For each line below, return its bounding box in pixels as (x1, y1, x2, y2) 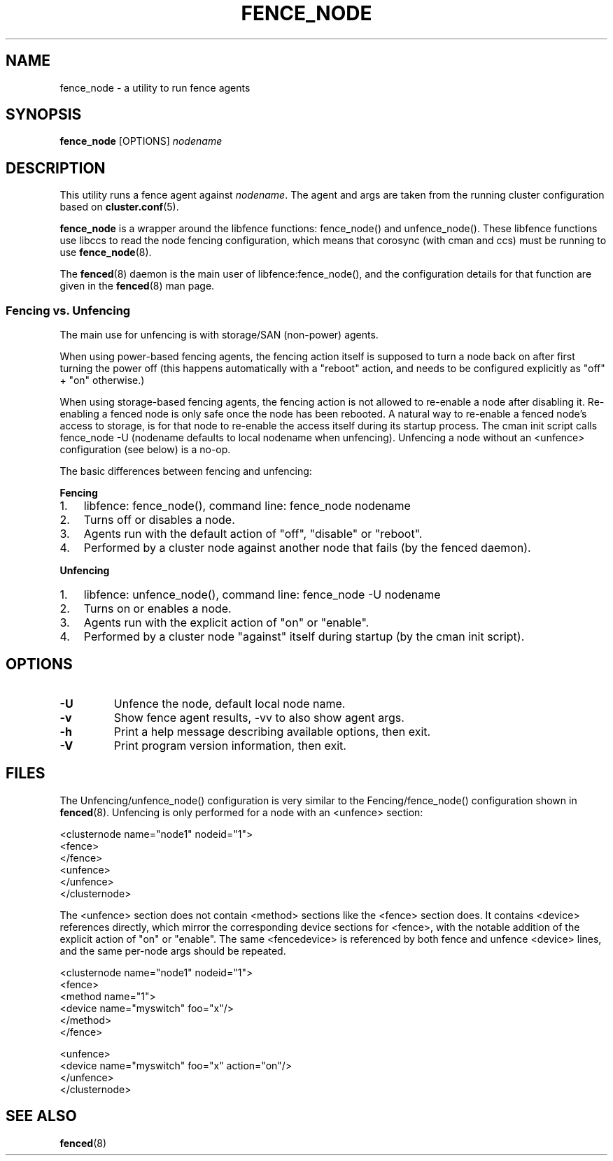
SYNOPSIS (6, 106, 82, 124)
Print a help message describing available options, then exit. (113, 724, 431, 739)
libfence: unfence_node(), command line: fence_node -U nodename (83, 587, 441, 602)
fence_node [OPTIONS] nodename (59, 135, 223, 148)
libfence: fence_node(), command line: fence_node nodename (83, 499, 411, 513)
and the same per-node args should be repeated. (59, 944, 286, 957)
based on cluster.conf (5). (59, 201, 179, 213)
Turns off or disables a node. (83, 513, 235, 527)
